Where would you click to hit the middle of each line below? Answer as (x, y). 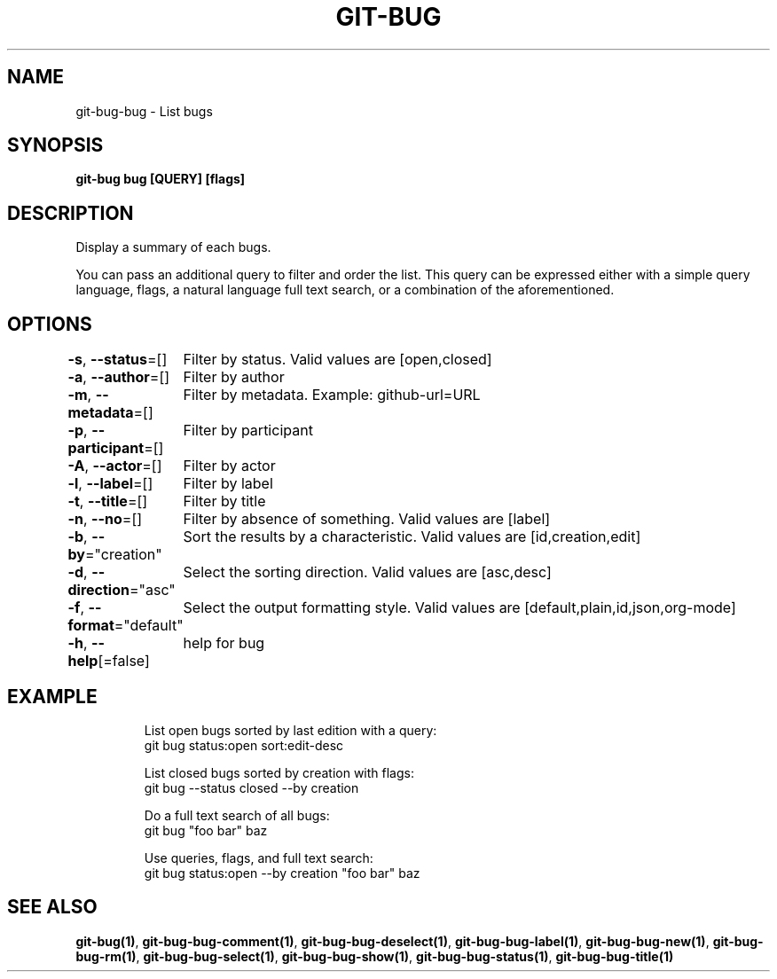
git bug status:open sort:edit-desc (244, 745)
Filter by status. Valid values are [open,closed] (337, 360)
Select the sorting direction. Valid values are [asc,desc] (367, 572)
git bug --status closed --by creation (251, 787)
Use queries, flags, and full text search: (259, 858)
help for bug (224, 643)
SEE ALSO (52, 907)
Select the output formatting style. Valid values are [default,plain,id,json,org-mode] (459, 608)
